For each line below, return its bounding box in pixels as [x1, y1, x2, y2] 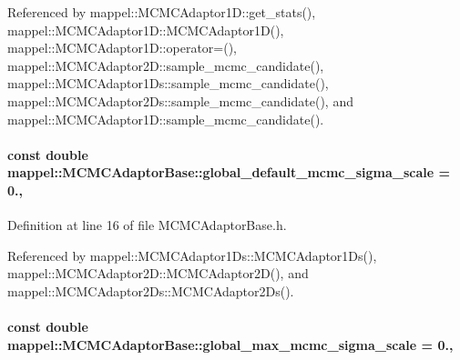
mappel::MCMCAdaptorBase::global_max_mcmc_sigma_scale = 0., [7, 335, 454, 354]
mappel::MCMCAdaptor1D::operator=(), [7, 38, 237, 57]
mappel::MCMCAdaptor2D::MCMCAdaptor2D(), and [7, 264, 309, 283]
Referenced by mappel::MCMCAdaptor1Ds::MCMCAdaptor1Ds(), [7, 245, 377, 265]
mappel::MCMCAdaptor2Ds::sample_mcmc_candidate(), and [7, 91, 353, 110]
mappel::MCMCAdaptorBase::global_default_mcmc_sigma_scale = [7, 163, 451, 182]
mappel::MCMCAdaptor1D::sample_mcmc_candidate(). [7, 109, 324, 128]
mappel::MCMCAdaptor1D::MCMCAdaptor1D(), [7, 20, 284, 39]
